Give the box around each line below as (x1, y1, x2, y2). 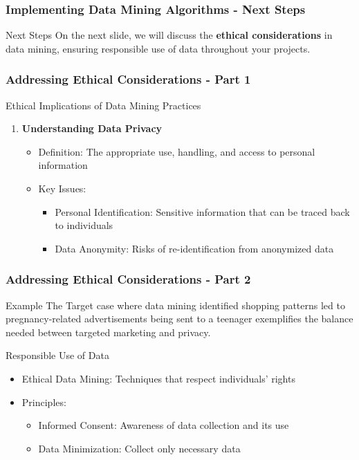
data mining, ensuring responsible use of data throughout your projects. (6, 41, 311, 55)
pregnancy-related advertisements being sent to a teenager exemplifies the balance (6, 311, 353, 326)
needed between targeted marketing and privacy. (6, 324, 211, 339)
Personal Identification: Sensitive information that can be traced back (55, 204, 350, 219)
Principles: (21, 394, 66, 409)
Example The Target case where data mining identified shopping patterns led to (6, 297, 345, 312)
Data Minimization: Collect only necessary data (38, 441, 241, 455)
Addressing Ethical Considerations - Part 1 (6, 71, 251, 88)
